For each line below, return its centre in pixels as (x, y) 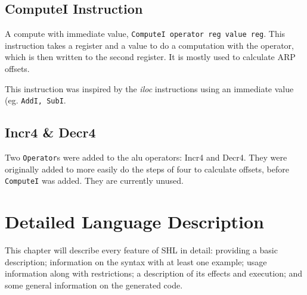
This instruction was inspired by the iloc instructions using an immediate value (149, 88)
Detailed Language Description (135, 222)
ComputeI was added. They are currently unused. (94, 181)
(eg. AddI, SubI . (35, 100)
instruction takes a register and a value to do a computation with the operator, (149, 45)
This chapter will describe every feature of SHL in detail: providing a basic (141, 250)
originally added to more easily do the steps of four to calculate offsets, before (147, 169)
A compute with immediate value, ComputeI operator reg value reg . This (145, 34)
